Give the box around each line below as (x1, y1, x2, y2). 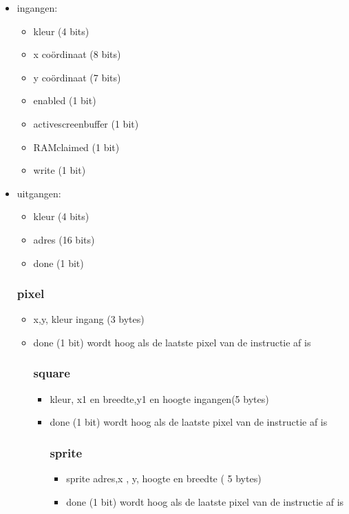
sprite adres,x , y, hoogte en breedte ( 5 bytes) (66, 471, 262, 486)
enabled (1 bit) (33, 93, 96, 108)
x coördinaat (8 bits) (33, 47, 121, 61)
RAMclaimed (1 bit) (33, 139, 120, 154)
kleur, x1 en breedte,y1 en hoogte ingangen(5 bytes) (50, 391, 269, 406)
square (33, 364, 70, 382)
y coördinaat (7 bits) (33, 70, 121, 84)
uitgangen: (17, 186, 61, 200)
